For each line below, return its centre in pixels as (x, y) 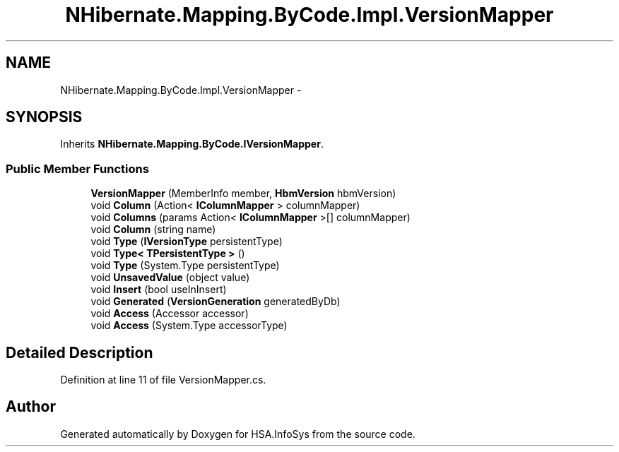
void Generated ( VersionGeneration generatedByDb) (216, 302)
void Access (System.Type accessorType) (189, 326)
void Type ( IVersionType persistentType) (187, 242)
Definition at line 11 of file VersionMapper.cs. (163, 380)
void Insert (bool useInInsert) (159, 290)
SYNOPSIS (44, 117)
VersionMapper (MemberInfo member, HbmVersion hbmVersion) (243, 194)
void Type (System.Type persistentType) (185, 266)
